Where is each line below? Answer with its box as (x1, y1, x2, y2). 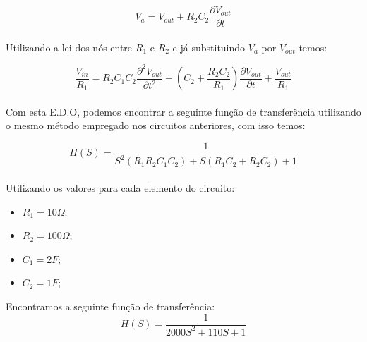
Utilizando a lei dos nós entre (6, 39, 133, 54)
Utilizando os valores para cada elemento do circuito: (6, 181, 235, 195)
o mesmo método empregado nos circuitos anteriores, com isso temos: (6, 118, 306, 133)
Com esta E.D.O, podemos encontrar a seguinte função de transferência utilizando (6, 104, 361, 118)
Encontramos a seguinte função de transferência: (6, 298, 215, 313)
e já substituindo (172, 39, 246, 54)
